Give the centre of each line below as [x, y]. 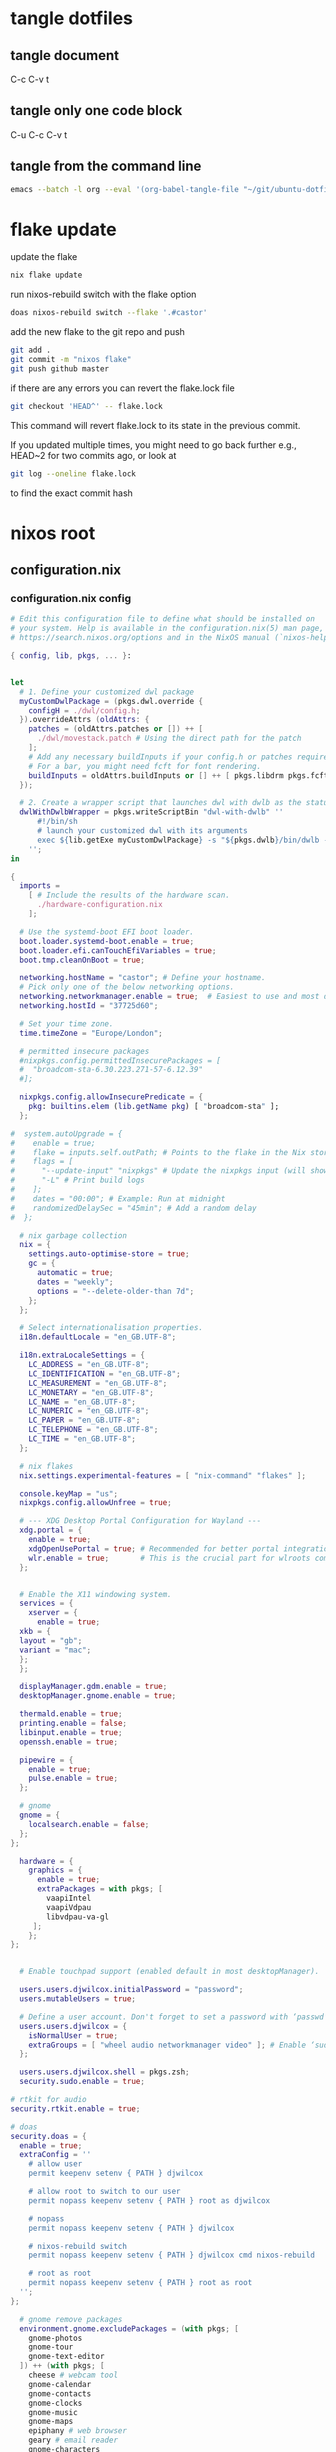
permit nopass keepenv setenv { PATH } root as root [140, 2283]
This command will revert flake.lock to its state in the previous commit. [155, 425]
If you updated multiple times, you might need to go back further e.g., [153, 444]
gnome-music [53, 2412]
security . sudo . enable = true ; [82, 2082]
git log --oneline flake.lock [73, 473]
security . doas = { [48, 2136]
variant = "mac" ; [55, 1650]
